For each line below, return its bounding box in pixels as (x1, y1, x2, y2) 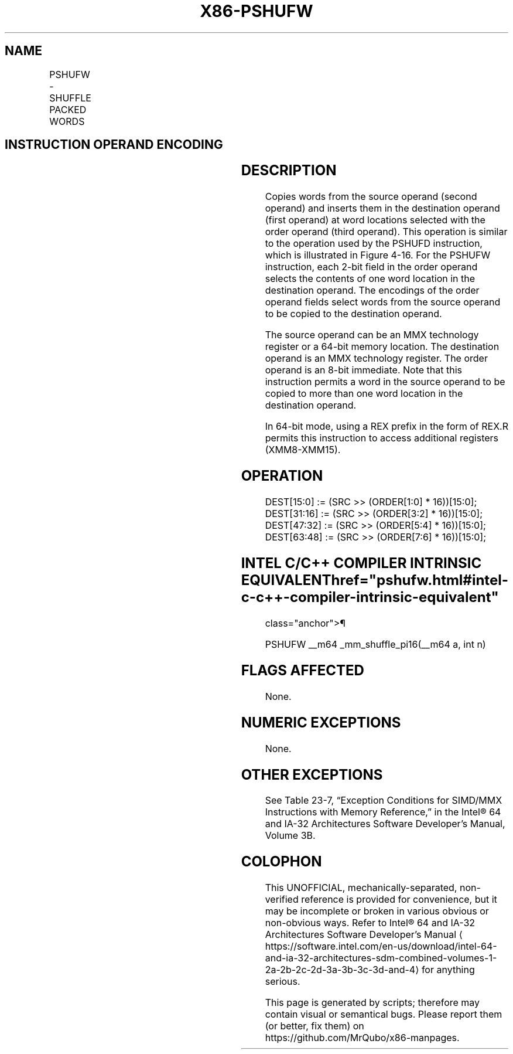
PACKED (49, 103, 87, 115)
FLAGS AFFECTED (241, 661, 364, 679)
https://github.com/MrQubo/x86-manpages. (265, 1032, 460, 1044)
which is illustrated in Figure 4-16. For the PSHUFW (265, 249, 491, 261)
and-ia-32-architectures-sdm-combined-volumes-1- (265, 952, 497, 964)
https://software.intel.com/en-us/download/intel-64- (265, 940, 497, 953)
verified (265, 893, 299, 906)
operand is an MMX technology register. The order (265, 352, 488, 365)
